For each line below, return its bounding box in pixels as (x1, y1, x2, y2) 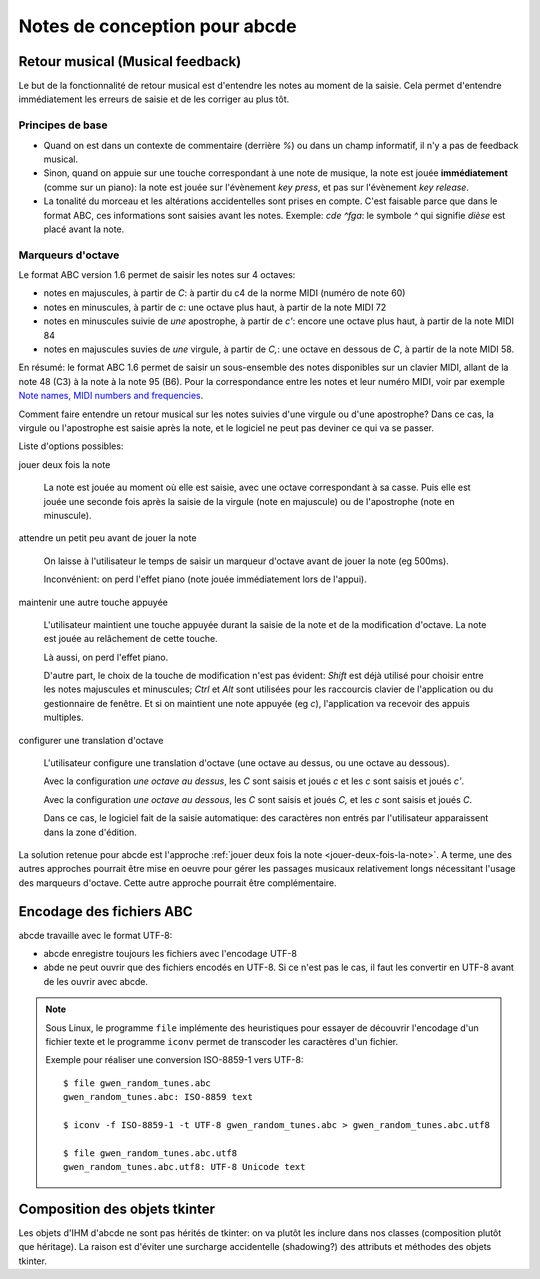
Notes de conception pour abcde (18, 15, 297, 37)
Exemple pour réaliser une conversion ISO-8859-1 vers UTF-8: (45, 1054, 304, 1066)
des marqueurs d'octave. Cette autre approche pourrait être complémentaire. (18, 876, 337, 889)
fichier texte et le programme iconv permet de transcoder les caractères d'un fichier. (45, 1036, 399, 1047)
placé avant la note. (43, 223, 125, 235)
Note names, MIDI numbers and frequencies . (18, 390, 204, 402)
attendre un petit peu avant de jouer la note (18, 532, 197, 544)
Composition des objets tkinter (18, 1200, 215, 1217)
